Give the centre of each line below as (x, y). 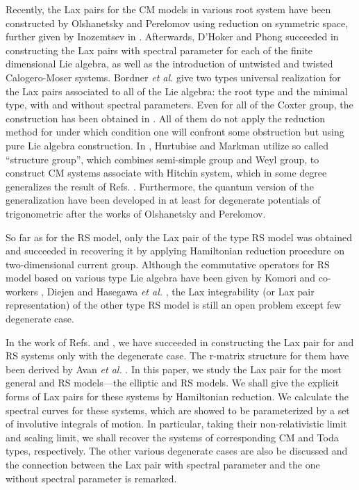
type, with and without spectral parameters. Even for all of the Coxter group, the (179, 105)
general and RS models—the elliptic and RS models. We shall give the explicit (173, 383)
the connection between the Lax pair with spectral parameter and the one (163, 464)
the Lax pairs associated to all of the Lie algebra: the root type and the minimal (177, 91)
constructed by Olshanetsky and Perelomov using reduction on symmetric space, (177, 23)
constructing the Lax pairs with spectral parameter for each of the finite (159, 50)
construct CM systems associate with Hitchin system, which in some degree (166, 173)
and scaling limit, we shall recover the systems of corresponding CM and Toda (172, 437)
